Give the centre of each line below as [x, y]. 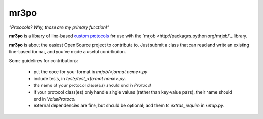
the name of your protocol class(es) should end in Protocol [92, 85]
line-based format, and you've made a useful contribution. [67, 51]
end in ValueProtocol [54, 99]
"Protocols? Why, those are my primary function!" [59, 27]
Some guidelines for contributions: [44, 61]
